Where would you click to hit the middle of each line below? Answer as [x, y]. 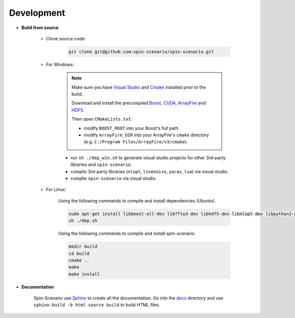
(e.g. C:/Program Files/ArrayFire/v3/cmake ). [136, 142]
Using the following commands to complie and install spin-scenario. [127, 233]
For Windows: [60, 64]
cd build [79, 253]
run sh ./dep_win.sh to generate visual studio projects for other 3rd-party [148, 158]
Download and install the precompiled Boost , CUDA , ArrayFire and [139, 103]
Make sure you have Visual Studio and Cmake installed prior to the [139, 87]
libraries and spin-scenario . [101, 164]
